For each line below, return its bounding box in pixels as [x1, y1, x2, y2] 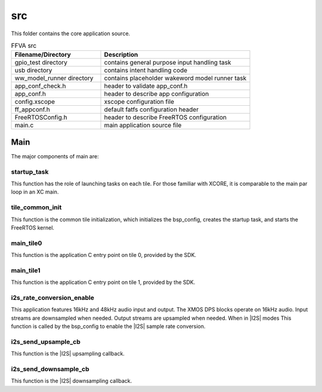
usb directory [14, 66, 52, 75]
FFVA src [11, 42, 37, 50]
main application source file [104, 121, 182, 130]
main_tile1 [11, 266, 41, 274]
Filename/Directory [14, 51, 71, 59]
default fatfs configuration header [104, 105, 199, 114]
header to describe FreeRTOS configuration [104, 114, 227, 122]
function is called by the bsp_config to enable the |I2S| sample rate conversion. [11, 323, 206, 330]
